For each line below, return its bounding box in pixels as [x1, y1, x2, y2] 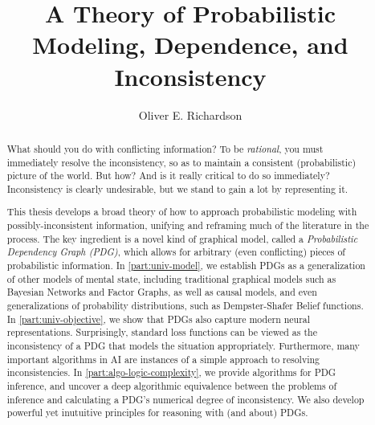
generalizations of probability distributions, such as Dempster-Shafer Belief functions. [6, 299, 364, 312]
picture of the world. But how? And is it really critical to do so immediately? [6, 169, 330, 182]
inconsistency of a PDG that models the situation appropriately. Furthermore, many [6, 338, 360, 352]
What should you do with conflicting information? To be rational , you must [6, 141, 324, 155]
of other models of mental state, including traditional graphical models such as [6, 272, 336, 285]
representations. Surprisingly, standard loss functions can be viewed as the [6, 325, 317, 339]
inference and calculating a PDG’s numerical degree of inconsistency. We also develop [6, 392, 365, 406]
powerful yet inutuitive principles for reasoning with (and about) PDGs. [6, 406, 308, 419]
